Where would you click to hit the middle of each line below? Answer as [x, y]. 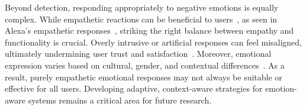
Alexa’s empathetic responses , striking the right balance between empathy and [149, 30]
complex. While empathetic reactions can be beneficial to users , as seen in [141, 19]
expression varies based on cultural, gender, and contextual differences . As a [145, 65]
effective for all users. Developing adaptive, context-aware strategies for [134, 88]
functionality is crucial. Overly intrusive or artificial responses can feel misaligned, [153, 42]
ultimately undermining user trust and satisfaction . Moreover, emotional [138, 54]
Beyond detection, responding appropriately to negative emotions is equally [142, 7]
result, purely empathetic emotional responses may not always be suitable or [144, 77]
